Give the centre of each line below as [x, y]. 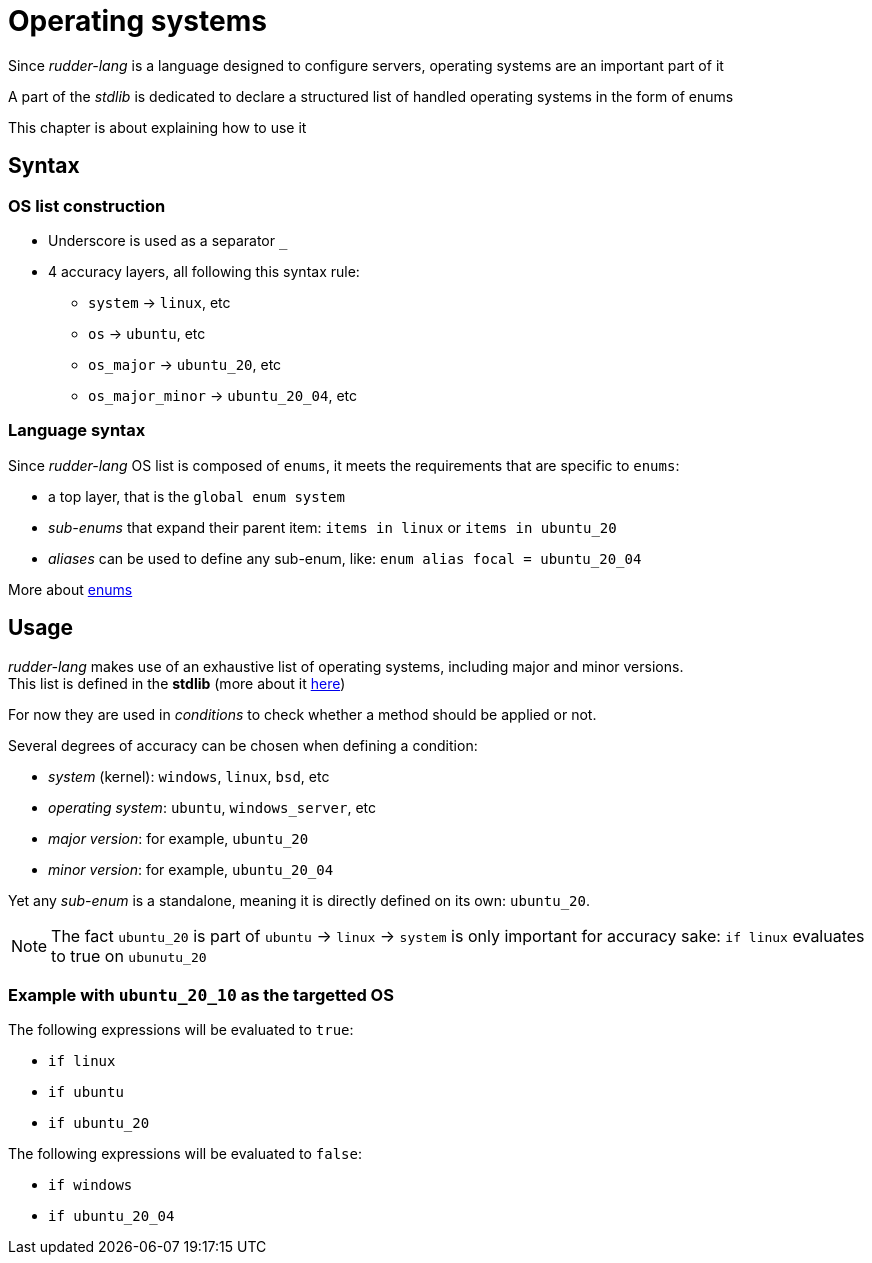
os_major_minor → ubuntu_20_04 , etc [222, 395]
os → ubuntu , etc [147, 333]
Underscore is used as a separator [162, 240]
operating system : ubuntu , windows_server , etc [212, 807]
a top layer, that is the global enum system [196, 496]
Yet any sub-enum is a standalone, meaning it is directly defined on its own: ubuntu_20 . [299, 900]
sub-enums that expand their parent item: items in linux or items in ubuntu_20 [332, 527]
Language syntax [77, 430]
